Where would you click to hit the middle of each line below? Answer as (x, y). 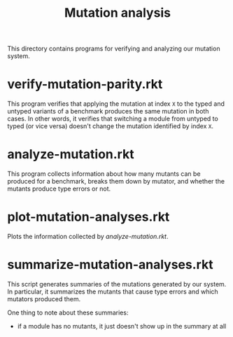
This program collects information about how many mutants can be (104, 174)
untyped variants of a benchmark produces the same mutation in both (108, 111)
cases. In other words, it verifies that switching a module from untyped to (113, 119)
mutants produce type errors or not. (59, 189)
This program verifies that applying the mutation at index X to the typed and (116, 104)
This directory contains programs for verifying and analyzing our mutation (114, 49)
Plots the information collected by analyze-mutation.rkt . (88, 236)
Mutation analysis (118, 13)
